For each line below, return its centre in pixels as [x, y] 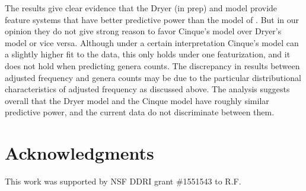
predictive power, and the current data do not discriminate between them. [140, 112]
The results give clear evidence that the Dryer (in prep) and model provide [141, 8]
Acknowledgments [79, 153]
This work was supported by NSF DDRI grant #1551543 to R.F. [123, 181]
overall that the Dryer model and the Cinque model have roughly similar [137, 100]
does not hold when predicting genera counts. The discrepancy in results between [152, 65]
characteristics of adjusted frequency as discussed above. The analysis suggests [147, 89]
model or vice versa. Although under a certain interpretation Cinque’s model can [152, 42]
